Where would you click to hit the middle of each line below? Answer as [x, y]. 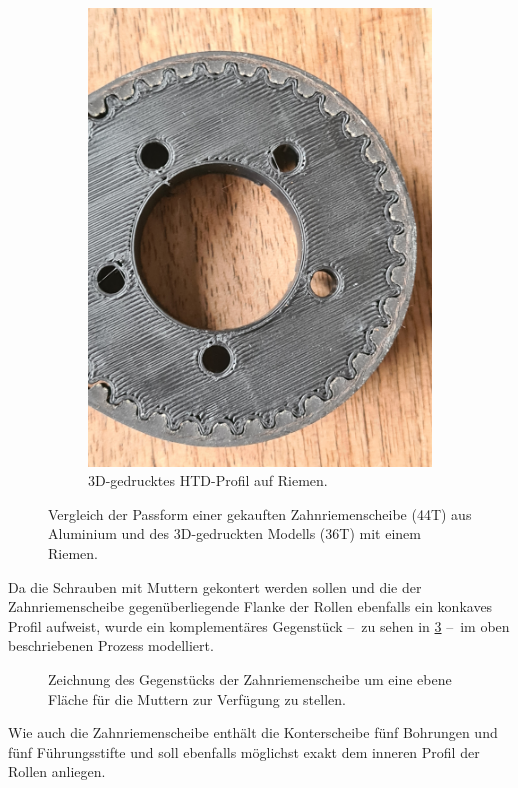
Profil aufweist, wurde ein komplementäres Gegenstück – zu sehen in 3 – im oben [259, 625]
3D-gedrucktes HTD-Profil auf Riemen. [208, 480]
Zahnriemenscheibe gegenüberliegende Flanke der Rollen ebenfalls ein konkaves [250, 606]
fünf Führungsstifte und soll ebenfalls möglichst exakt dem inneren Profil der [244, 751]
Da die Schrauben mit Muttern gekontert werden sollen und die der [215, 586]
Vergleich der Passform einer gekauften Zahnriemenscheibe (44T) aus [260, 513]
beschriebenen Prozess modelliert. [111, 645]
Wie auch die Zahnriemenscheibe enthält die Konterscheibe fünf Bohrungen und [253, 732]
